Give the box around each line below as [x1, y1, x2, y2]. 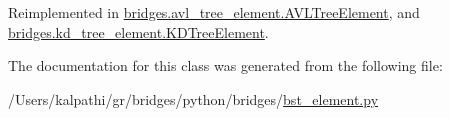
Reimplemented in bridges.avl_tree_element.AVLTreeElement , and [8, 2, 420, 22]
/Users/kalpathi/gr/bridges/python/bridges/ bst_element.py [8, 88, 379, 109]
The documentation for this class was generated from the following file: [8, 55, 443, 76]
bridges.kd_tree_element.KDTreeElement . [8, 21, 269, 42]
